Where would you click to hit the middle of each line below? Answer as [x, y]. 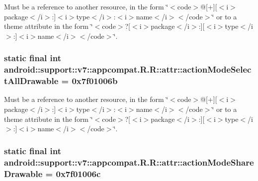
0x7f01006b [95, 81]
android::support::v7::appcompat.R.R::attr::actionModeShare [129, 162]
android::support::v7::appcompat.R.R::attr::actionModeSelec [128, 69]
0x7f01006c [78, 173]
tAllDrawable [31, 81]
